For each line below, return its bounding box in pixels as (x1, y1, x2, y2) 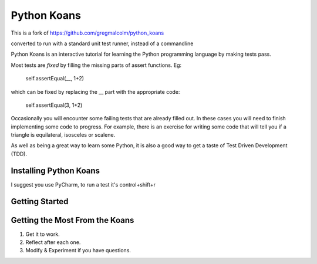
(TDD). (11, 150, 28, 157)
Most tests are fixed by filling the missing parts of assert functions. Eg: (11, 62, 182, 69)
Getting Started (11, 197, 69, 207)
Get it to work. (25, 231, 60, 238)
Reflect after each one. (25, 239, 81, 246)
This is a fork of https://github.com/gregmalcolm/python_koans (11, 29, 164, 36)
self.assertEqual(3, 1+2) (25, 101, 83, 109)
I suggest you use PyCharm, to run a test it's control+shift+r (11, 181, 156, 188)
